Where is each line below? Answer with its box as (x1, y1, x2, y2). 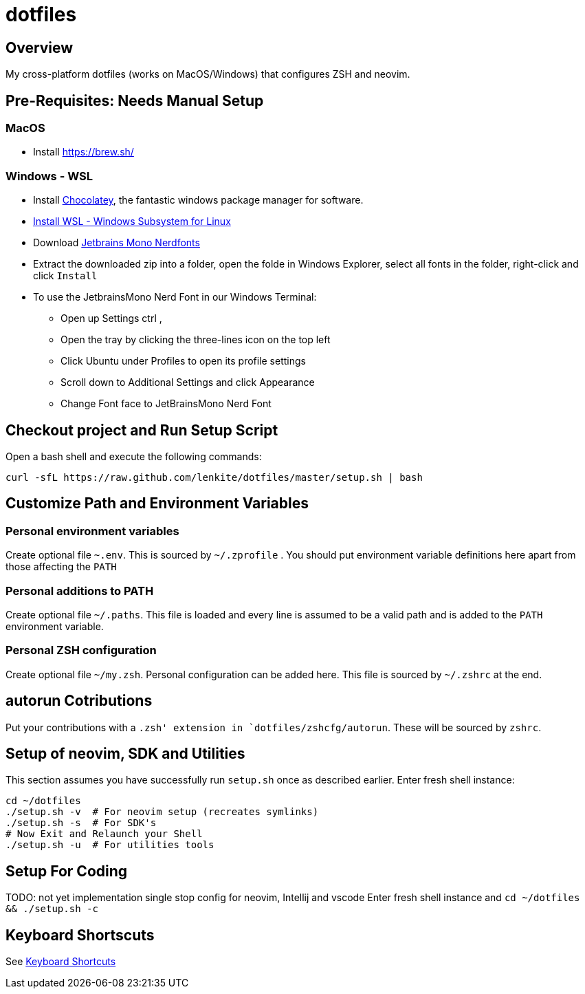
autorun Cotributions (5, 692, 153, 710)
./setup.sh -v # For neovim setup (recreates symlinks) (5, 806, 319, 818)
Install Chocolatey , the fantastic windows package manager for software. (33, 194, 364, 206)
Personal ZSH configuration (5, 643, 157, 658)
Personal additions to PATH (5, 583, 154, 598)
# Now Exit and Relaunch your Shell (5, 828, 203, 840)
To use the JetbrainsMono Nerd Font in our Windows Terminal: (33, 291, 317, 303)
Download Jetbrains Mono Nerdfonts (33, 237, 200, 249)
